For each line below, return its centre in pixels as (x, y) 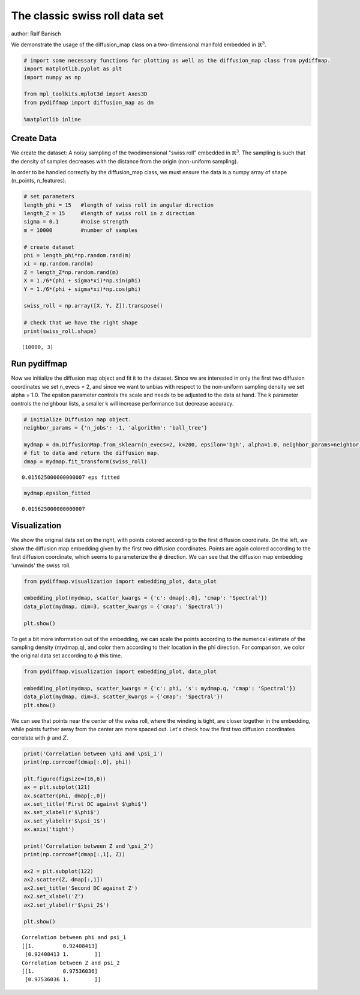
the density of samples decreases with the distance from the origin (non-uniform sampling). (124, 161)
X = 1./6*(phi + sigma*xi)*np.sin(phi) (82, 281)
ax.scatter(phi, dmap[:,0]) (65, 796)
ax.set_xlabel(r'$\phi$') (62, 812)
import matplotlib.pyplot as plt (73, 69)
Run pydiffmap (39, 364)
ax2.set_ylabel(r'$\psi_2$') (67, 905)
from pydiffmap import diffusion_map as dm (89, 102)
